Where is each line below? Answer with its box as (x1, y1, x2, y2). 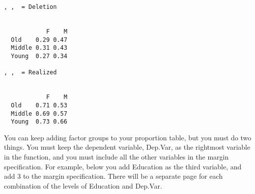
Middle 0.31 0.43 (11, 44, 67, 52)
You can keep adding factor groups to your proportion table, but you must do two (4, 132, 252, 142)
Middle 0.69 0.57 (11, 110, 67, 117)
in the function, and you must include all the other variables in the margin (4, 152, 229, 162)
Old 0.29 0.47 (11, 36, 67, 43)
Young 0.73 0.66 (11, 118, 67, 126)
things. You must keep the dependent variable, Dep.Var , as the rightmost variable (4, 142, 251, 152)
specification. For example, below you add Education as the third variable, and (4, 161, 242, 171)
